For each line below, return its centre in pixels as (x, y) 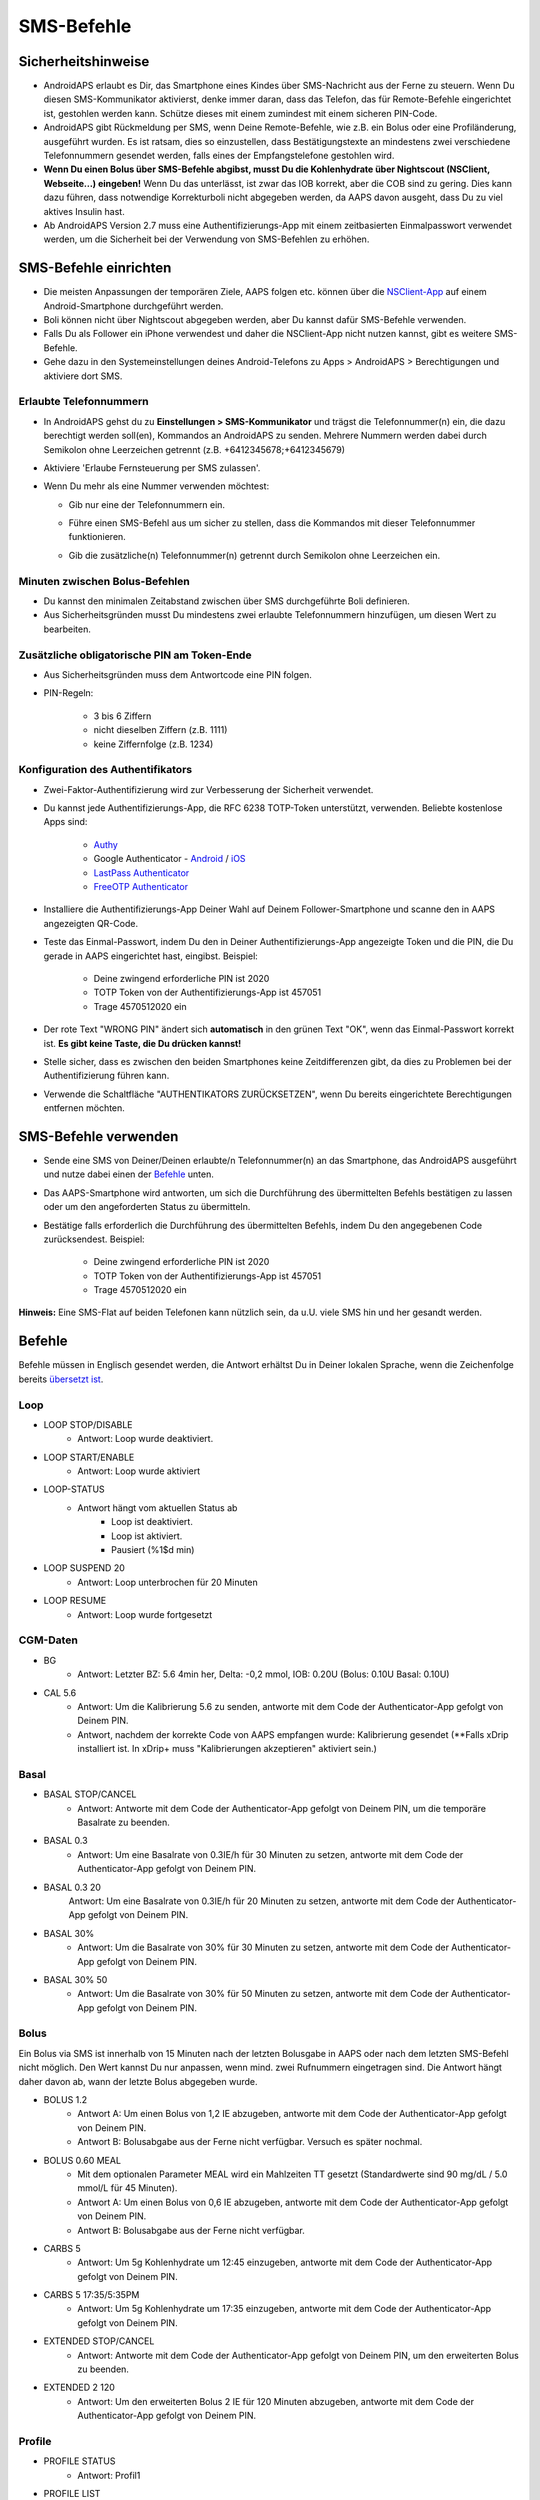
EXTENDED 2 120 (79, 2387)
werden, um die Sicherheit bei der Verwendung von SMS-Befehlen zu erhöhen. (206, 239)
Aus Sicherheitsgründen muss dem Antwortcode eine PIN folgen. (177, 674)
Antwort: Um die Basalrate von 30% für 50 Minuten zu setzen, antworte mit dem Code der (263, 1994)
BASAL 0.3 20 (72, 1887)
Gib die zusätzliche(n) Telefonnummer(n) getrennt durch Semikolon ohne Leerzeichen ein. (254, 555)
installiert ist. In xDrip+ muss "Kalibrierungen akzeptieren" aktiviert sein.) (227, 1749)
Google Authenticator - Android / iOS (169, 859)
